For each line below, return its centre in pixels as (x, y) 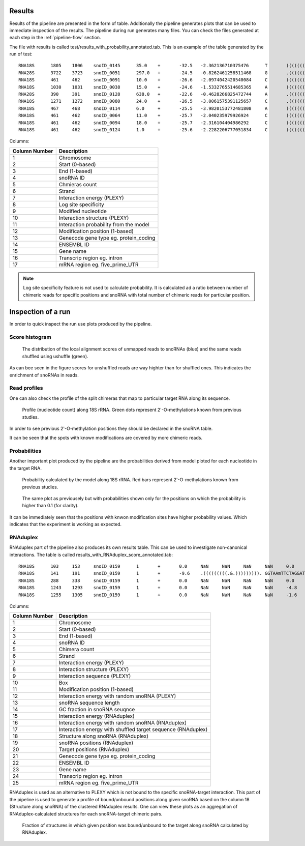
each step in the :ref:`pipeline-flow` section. (55, 38)
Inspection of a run (40, 312)
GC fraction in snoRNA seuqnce (97, 710)
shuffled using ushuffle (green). (55, 356)
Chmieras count (78, 184)
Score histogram (30, 337)
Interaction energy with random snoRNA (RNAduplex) (123, 723)
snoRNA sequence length (89, 703)
